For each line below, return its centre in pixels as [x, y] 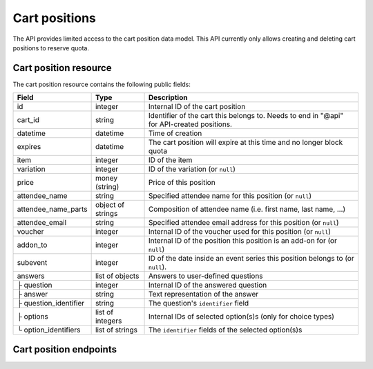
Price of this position [182, 183]
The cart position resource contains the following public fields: [102, 84]
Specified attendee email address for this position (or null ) [243, 223]
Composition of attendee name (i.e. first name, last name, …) [247, 209]
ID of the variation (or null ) [192, 169]
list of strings [116, 330]
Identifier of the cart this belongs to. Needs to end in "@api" [246, 116]
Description [168, 98]
